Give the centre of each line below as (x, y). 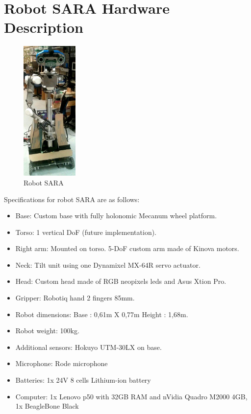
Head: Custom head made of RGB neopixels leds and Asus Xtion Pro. (121, 281)
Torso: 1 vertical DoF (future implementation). (86, 232)
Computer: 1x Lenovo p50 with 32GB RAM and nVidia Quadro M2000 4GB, (131, 396)
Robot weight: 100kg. (47, 331)
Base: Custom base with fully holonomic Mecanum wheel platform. (116, 216)
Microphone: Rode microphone (62, 363)
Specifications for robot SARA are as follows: (72, 199)
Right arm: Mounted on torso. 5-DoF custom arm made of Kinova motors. (127, 248)
